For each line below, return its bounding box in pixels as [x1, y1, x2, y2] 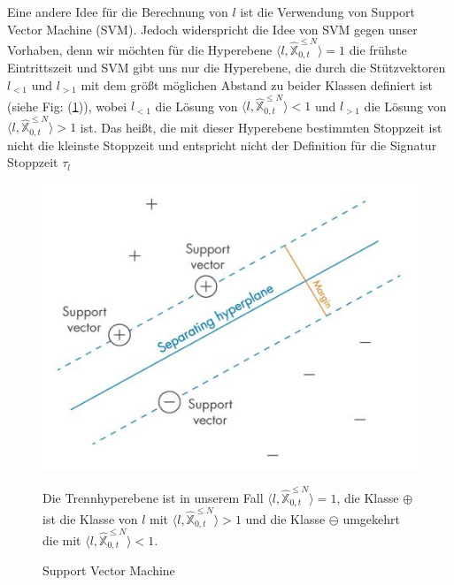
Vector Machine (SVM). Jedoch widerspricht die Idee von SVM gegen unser [7, 19, 418, 38]
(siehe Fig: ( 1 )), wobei [7, 96, 127, 115]
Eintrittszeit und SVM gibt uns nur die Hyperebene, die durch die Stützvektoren [7, 58, 446, 77]
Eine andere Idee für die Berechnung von [7, 3, 228, 20]
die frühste [349, 40, 407, 58]
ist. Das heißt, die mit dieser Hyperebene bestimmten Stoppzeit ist [80, 118, 442, 136]
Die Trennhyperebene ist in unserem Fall [42, 488, 264, 506]
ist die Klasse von [42, 509, 138, 528]
